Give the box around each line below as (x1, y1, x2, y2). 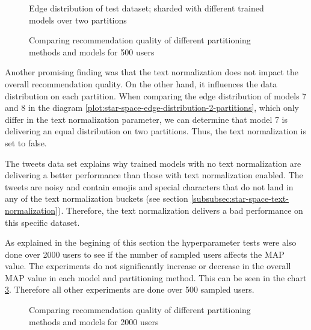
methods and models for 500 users (29, 45, 155, 58)
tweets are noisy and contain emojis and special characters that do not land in (5, 180, 294, 193)
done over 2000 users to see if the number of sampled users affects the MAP (5, 247, 285, 260)
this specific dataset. (5, 216, 80, 228)
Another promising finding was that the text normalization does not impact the (5, 66, 299, 78)
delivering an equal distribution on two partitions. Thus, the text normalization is (5, 125, 307, 137)
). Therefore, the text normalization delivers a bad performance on (57, 204, 303, 216)
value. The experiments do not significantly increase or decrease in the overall (5, 260, 291, 272)
